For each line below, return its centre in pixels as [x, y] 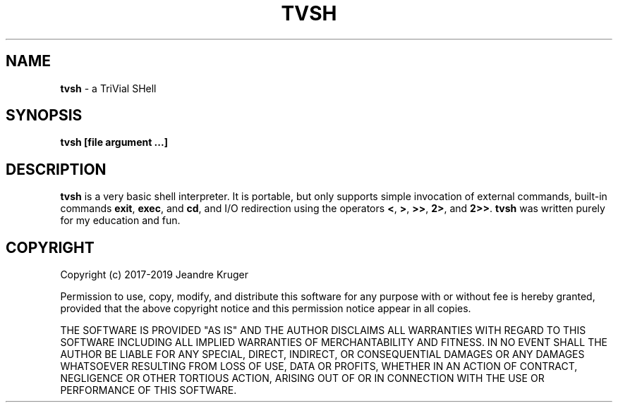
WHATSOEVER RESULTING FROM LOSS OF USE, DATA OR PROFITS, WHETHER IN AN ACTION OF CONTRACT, [319, 366]
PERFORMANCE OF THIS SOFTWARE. [149, 390]
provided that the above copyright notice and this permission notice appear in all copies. [266, 309]
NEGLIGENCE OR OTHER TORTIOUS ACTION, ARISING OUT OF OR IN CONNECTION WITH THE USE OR [302, 378]
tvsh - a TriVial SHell [108, 88]
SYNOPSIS [44, 116]
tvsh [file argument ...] [114, 142]
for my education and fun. [120, 221]
